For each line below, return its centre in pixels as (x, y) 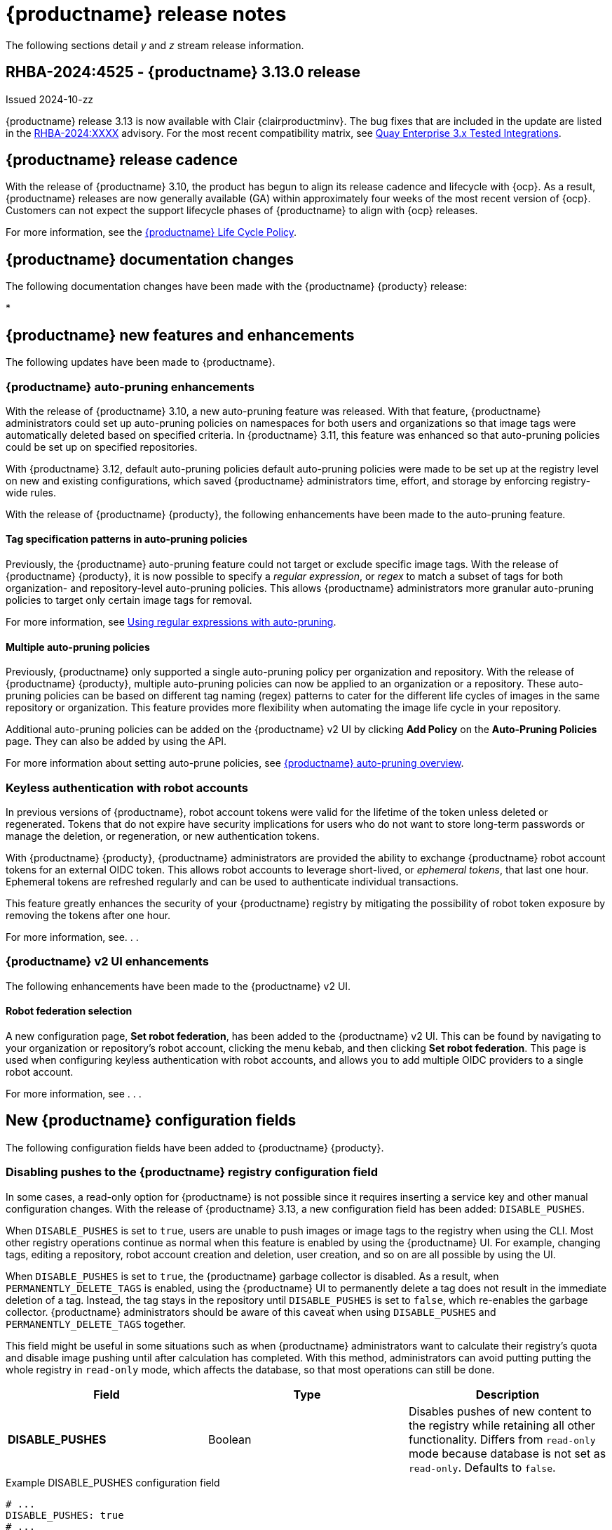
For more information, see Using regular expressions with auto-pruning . (171, 622)
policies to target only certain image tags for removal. (129, 600)
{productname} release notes (146, 14)
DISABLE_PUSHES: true (65, 1515)
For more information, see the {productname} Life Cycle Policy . (151, 232)
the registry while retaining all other (502, 1425)
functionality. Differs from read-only (502, 1439)
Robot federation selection (69, 1011)
